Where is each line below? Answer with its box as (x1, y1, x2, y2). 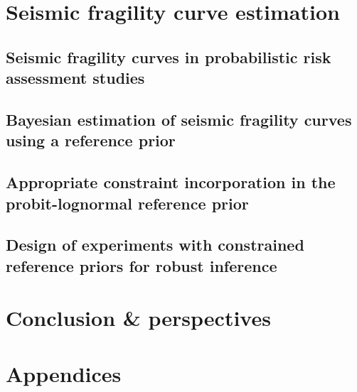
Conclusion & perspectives (6, 303, 271, 332)
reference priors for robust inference (6, 254, 277, 276)
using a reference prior (6, 129, 176, 151)
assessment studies (6, 67, 145, 89)
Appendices (6, 359, 122, 388)
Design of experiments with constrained (6, 234, 304, 256)
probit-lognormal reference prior (6, 192, 249, 214)
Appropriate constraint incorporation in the (6, 171, 336, 193)
